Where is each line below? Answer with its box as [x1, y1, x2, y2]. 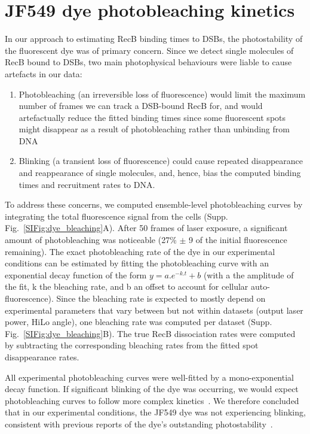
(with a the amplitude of [203, 268, 294, 281]
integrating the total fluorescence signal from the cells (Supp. [5, 210, 228, 222]
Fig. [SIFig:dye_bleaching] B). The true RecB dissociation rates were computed [5, 327, 296, 339]
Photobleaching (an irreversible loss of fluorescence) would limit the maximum [19, 87, 306, 100]
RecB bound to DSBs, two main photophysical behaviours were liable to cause [5, 56, 292, 68]
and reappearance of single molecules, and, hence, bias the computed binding [19, 166, 301, 179]
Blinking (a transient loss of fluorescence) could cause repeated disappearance [19, 154, 303, 167]
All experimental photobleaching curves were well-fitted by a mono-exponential [5, 371, 294, 383]
